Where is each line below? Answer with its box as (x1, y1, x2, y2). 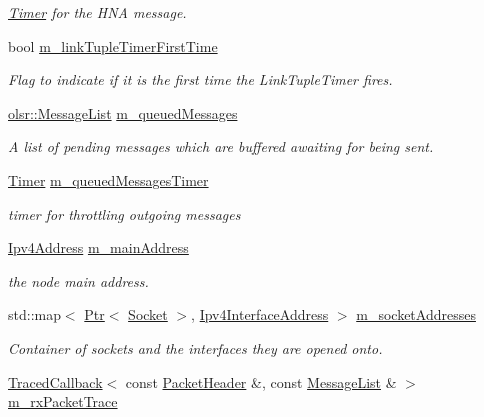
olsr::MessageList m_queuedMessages (8, 102, 238, 123)
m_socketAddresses (356, 304, 476, 325)
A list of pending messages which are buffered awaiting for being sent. (8, 136, 434, 157)
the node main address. (8, 270, 149, 291)
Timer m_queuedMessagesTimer (8, 169, 209, 190)
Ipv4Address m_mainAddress (8, 237, 189, 258)
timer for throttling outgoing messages (8, 203, 241, 224)
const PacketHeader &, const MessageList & (125, 371, 397, 392)
